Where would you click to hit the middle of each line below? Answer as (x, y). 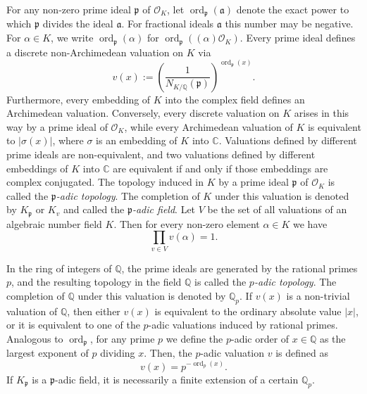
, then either (94, 311)
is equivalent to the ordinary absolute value (248, 311)
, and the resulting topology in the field (97, 282)
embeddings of (37, 168)
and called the (94, 209)
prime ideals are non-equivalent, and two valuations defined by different (161, 154)
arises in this (322, 113)
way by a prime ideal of (57, 126)
